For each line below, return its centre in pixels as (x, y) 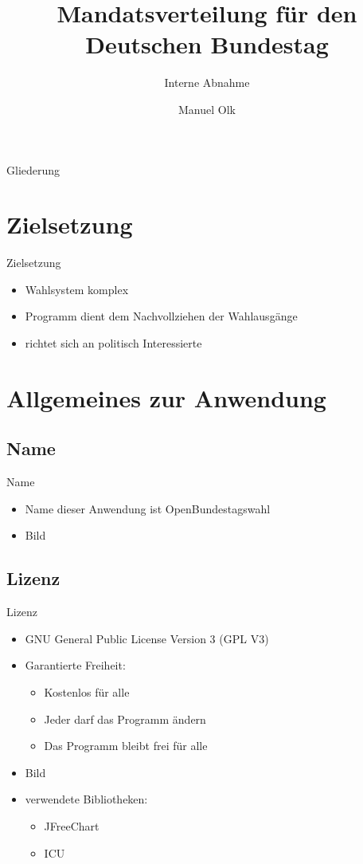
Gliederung (33, 169)
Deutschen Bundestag (207, 44)
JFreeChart (72, 825)
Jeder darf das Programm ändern (125, 719)
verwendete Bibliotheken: (86, 799)
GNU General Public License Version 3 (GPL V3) (147, 638)
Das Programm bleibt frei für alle (126, 746)
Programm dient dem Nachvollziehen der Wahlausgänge (161, 316)
